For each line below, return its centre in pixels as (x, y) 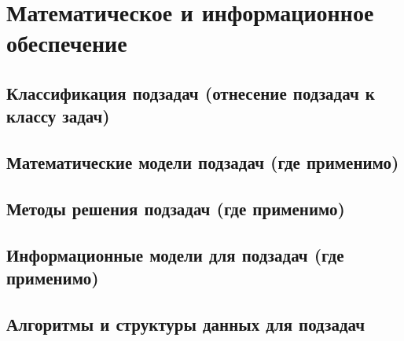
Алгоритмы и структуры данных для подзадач (186, 323)
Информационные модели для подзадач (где (175, 254)
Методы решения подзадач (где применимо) (176, 208)
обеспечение (67, 43)
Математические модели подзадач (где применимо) (203, 162)
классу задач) (58, 116)
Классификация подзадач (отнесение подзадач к (191, 92)
